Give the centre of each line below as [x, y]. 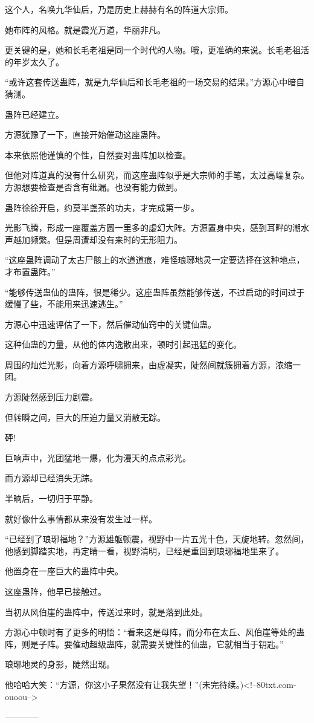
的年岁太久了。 [34, 61]
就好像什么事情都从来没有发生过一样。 [81, 518]
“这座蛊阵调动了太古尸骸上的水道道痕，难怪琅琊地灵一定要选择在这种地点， [155, 260]
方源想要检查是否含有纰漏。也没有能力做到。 [94, 186]
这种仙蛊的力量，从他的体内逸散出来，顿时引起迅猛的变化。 [123, 344]
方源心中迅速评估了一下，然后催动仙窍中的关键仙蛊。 [111, 324]
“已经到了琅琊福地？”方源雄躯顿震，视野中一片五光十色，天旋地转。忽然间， [157, 539]
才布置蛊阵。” [30, 271]
